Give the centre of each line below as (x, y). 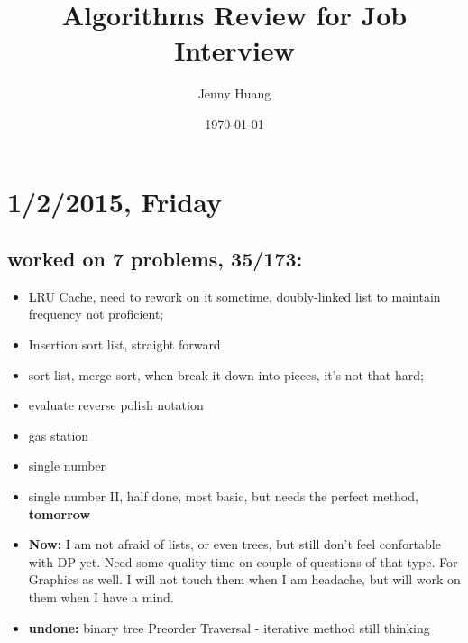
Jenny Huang (234, 93)
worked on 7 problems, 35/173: (155, 259)
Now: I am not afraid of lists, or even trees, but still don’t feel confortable (234, 544)
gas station (59, 435)
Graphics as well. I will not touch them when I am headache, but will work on (244, 579)
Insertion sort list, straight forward (124, 345)
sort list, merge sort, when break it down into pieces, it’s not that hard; (226, 374)
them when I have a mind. (101, 597)
